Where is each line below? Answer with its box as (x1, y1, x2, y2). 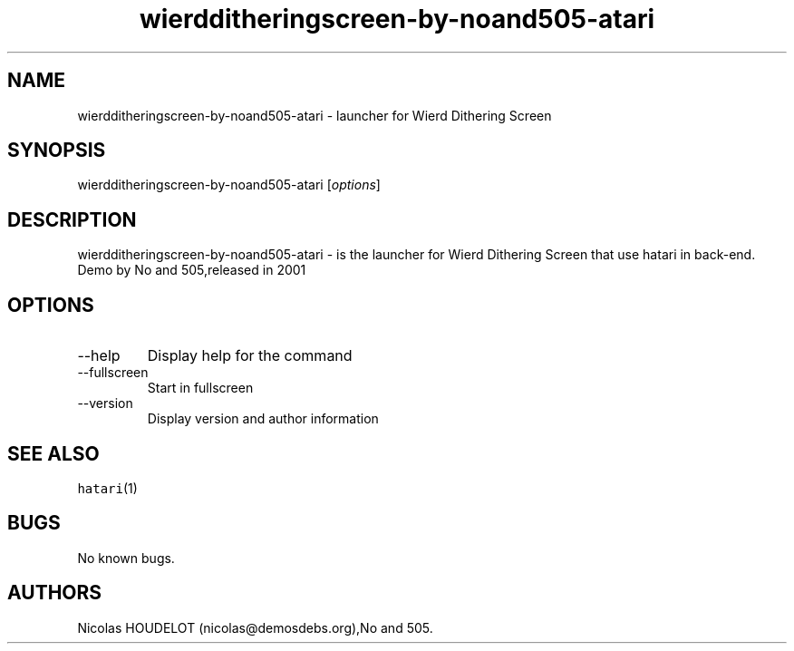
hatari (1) (77, 480, 138, 496)
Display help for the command (147, 346, 353, 365)
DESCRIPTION (7, 208, 137, 231)
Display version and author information (147, 411, 379, 427)
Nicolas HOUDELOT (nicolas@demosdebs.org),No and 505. (77, 619, 433, 636)
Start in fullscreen (147, 380, 254, 396)
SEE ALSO (7, 442, 100, 465)
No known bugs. (77, 549, 175, 566)
